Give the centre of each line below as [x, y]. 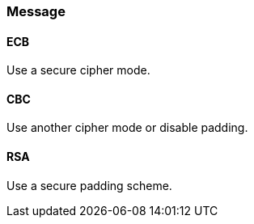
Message [36, 11]
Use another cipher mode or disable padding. [127, 128]
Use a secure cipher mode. [78, 70]
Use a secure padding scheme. [89, 185]
